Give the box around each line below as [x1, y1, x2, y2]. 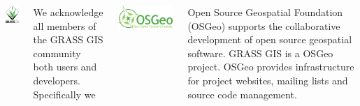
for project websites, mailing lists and [187, 73, 348, 87]
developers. [33, 73, 80, 87]
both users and [33, 59, 97, 74]
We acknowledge [33, 5, 103, 19]
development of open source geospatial [187, 32, 352, 47]
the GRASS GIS [33, 32, 103, 47]
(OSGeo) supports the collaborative [187, 18, 340, 33]
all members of [33, 18, 96, 33]
